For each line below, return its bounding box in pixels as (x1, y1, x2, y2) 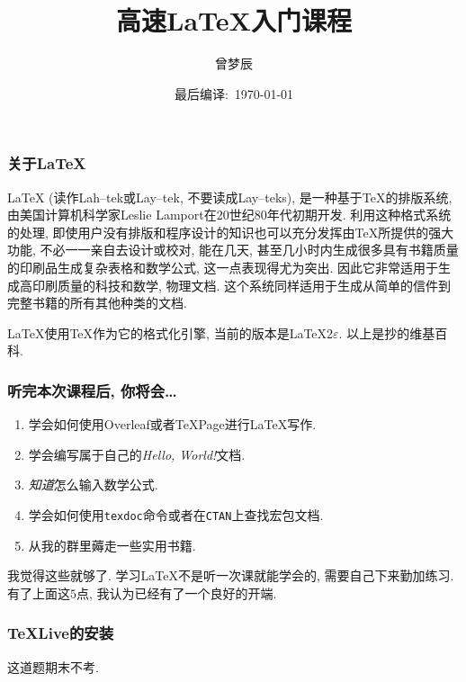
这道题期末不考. (7, 657, 99, 676)
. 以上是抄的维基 (338, 323, 435, 342)
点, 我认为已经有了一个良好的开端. (76, 583, 277, 602)
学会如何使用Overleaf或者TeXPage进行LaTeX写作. (28, 415, 317, 434)
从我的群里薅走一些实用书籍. (28, 535, 196, 554)
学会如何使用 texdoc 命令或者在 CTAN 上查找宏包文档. (28, 505, 324, 524)
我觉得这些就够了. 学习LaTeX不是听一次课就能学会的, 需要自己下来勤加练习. (7, 566, 454, 585)
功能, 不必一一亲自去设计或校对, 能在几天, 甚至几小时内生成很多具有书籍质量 (7, 240, 459, 259)
